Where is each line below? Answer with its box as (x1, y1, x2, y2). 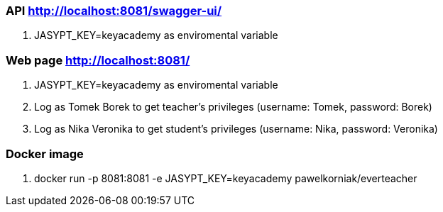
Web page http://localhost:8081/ (6, 52, 190, 67)
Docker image (6, 146, 84, 161)
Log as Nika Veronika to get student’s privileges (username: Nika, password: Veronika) (34, 123, 438, 135)
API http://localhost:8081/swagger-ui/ (6, 4, 222, 18)
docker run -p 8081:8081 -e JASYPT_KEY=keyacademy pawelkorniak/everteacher (34, 172, 417, 184)
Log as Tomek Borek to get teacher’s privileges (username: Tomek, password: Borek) (34, 101, 432, 113)
